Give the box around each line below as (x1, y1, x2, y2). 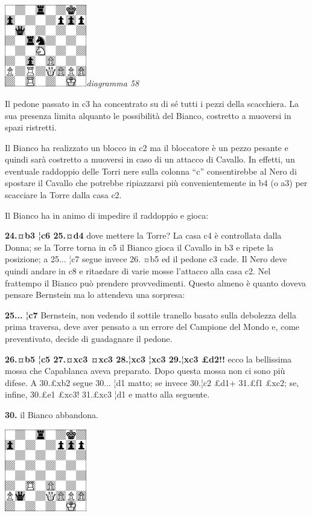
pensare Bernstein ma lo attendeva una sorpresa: (5, 288, 185, 301)
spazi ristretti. (5, 121, 57, 134)
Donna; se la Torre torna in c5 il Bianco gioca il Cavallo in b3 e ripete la (5, 240, 274, 253)
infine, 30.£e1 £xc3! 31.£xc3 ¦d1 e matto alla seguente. (5, 388, 210, 401)
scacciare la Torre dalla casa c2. (5, 189, 122, 201)
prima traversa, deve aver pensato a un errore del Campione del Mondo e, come (5, 320, 300, 333)
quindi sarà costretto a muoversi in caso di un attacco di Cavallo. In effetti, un (5, 153, 295, 166)
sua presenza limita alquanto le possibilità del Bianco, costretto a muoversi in (5, 109, 291, 121)
